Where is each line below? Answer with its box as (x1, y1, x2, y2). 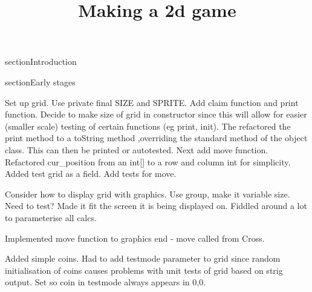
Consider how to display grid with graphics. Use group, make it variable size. (5, 187, 290, 200)
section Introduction (5, 55, 77, 68)
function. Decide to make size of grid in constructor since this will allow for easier (5, 108, 307, 121)
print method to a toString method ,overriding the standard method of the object (5, 131, 308, 144)
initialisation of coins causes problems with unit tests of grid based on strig (5, 264, 283, 276)
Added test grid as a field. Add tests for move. (5, 167, 177, 180)
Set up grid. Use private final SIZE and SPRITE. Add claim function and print (5, 96, 299, 108)
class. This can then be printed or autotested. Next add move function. (5, 143, 268, 156)
